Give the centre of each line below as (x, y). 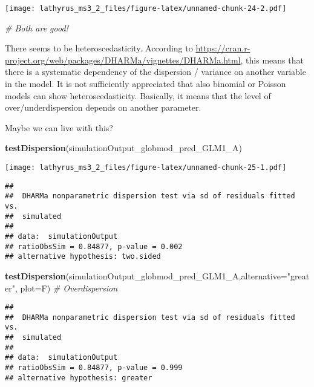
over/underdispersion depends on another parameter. (103, 107)
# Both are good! (37, 28)
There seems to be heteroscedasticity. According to (99, 48)
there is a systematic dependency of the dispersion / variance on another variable (155, 72)
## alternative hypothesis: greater (79, 378)
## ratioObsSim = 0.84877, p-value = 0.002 (94, 246)
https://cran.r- (223, 48)
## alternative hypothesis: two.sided (83, 257)
